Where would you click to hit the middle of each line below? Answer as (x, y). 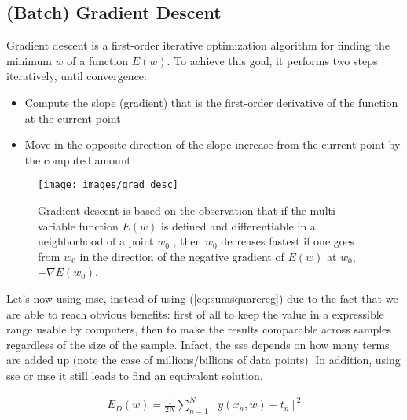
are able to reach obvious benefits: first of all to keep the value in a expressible (195, 313)
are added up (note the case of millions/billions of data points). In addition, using (203, 360)
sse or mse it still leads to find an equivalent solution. (135, 375)
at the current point (73, 118)
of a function (98, 60)
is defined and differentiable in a (238, 225)
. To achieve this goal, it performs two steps (272, 60)
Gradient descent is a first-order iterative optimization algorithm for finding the (198, 45)
